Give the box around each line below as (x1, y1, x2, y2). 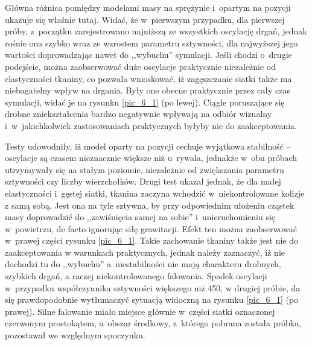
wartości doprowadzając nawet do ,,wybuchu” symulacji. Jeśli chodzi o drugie (5, 48, 292, 61)
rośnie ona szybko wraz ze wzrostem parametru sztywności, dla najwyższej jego (5, 36, 298, 49)
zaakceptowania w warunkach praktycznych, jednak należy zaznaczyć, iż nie (5, 245, 285, 258)
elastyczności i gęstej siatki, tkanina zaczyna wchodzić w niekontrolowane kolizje (5, 186, 305, 199)
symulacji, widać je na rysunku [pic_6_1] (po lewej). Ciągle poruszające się (5, 95, 285, 108)
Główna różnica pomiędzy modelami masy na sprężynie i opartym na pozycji (5, 1, 291, 13)
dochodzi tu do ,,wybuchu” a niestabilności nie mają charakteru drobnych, (5, 258, 281, 270)
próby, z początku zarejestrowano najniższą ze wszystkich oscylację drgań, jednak (5, 25, 307, 37)
